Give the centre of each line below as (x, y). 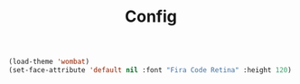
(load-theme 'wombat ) (49, 62)
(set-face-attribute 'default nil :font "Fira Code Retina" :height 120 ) (150, 70)
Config (151, 17)
